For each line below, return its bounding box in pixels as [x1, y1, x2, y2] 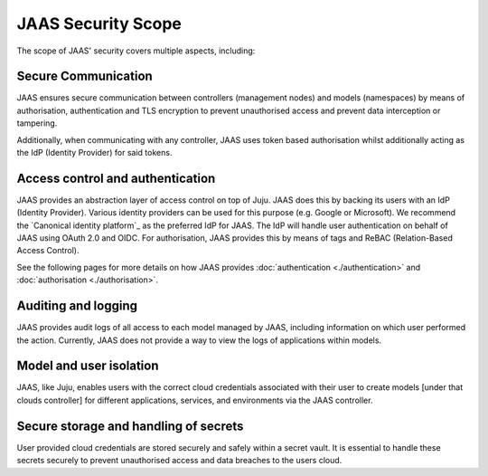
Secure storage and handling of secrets [16, 418, 244, 433]
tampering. [16, 118, 58, 129]
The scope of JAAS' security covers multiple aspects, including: [16, 45, 256, 56]
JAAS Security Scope [16, 14, 183, 33]
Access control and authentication [16, 170, 216, 186]
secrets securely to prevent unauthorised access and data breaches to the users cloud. [16, 455, 343, 466]
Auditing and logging [16, 299, 137, 314]
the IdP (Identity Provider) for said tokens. [16, 148, 173, 158]
